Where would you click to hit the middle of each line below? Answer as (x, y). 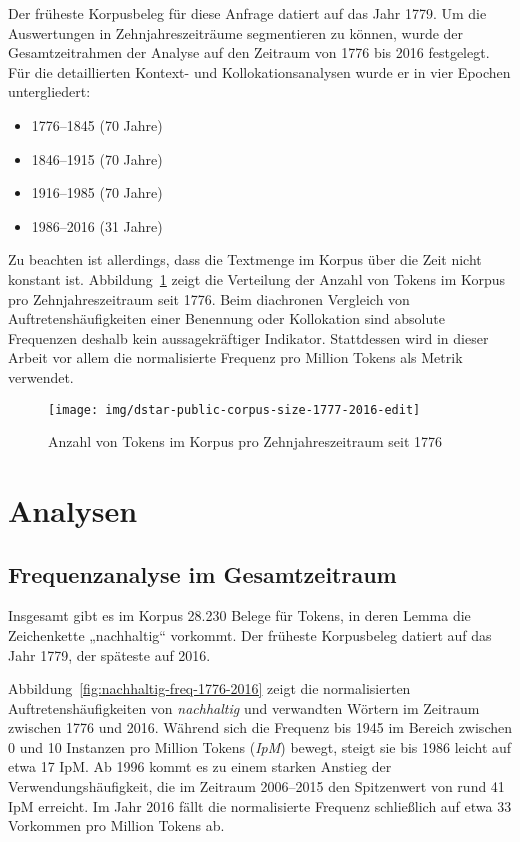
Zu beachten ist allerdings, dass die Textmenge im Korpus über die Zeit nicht (245, 259)
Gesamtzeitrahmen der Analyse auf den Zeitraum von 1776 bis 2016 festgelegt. (249, 52)
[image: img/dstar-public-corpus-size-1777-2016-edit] (234, 409)
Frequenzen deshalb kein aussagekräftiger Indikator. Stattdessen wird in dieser (248, 337)
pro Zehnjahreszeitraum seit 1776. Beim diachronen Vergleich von (209, 298)
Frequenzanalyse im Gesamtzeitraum (202, 573)
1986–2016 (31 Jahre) (97, 225)
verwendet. (41, 376)
